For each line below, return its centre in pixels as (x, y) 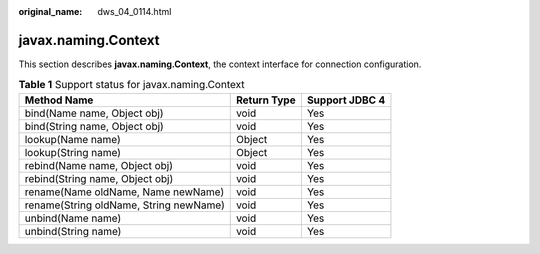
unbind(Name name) (73, 218)
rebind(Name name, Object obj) (99, 165)
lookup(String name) (73, 152)
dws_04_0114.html (134, 11)
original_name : (50, 11)
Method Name (59, 100)
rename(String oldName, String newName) (124, 205)
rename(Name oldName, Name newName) (124, 192)
